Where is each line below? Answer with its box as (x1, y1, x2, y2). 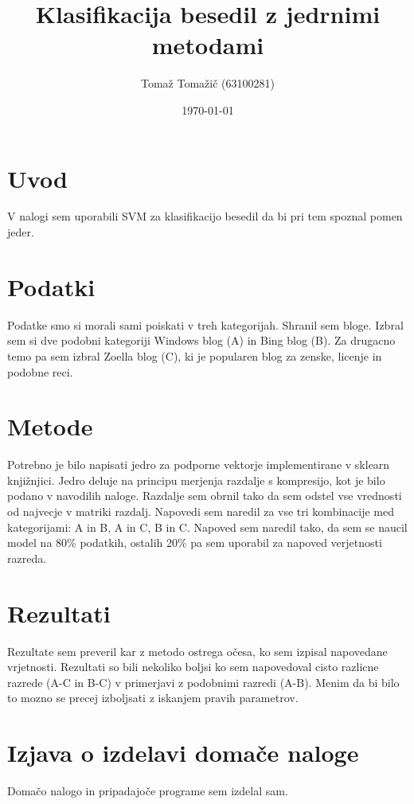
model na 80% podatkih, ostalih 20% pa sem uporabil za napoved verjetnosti (7, 534, 382, 551)
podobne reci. (7, 363, 73, 380)
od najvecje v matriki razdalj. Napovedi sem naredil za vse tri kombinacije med (7, 503, 395, 520)
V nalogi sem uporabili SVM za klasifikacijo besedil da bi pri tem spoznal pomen (7, 208, 403, 224)
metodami (151, 29, 264, 61)
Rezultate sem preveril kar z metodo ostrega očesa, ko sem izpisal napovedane (7, 642, 388, 659)
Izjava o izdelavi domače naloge (7, 736, 359, 769)
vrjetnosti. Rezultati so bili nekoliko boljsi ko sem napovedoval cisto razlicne (7, 658, 379, 675)
